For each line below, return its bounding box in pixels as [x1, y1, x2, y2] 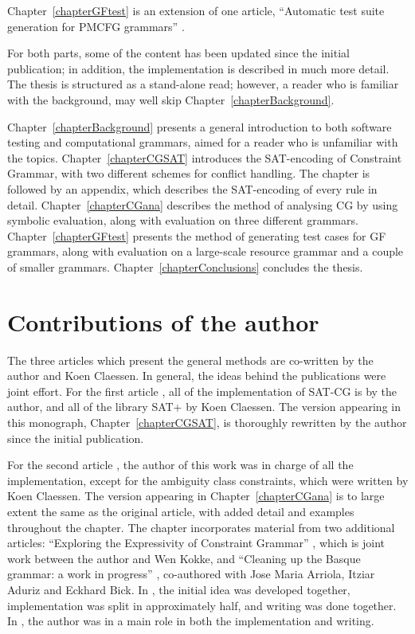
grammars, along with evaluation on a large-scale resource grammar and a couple [7, 243, 404, 260]
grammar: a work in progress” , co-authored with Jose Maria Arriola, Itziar [7, 566, 375, 582]
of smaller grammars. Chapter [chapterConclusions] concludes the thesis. [7, 258, 363, 275]
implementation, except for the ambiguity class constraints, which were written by [7, 472, 409, 488]
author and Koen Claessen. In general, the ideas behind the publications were [7, 367, 386, 384]
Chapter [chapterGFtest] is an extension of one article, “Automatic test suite [7, 2, 385, 18]
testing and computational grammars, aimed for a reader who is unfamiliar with [7, 134, 398, 151]
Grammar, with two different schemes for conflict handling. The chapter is [7, 165, 370, 182]
